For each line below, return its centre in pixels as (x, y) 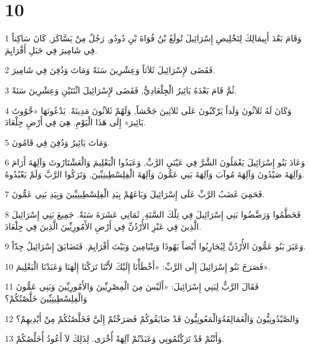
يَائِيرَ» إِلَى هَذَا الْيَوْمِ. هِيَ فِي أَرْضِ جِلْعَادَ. (75, 122)
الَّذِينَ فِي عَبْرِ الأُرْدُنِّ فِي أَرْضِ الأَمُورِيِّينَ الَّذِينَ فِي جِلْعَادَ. (103, 226)
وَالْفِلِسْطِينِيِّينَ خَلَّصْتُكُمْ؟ (46, 298)
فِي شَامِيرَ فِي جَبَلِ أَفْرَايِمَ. (51, 49)
